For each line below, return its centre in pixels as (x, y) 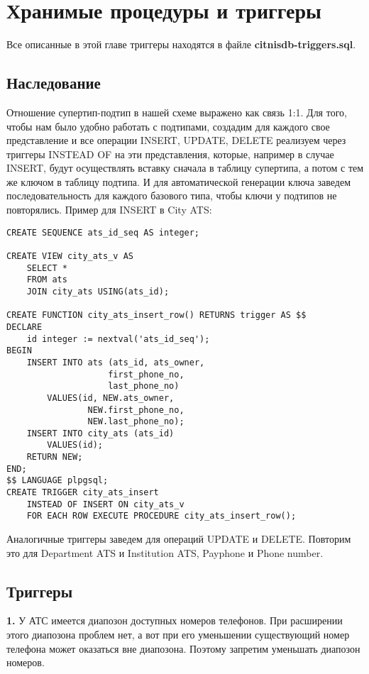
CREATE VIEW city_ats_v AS (70, 256)
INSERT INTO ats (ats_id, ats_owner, (116, 362)
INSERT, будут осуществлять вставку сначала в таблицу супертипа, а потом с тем (185, 168)
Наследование (54, 83)
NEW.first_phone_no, (136, 410)
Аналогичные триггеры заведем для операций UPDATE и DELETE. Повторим (179, 539)
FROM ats (47, 280)
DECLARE (24, 327)
